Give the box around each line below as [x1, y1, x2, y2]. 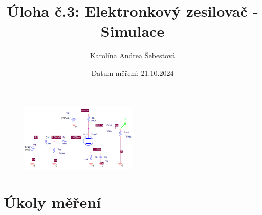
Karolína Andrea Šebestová [90, 50, 176, 61]
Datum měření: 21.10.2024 [91, 67, 174, 78]
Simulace [100, 21, 165, 42]
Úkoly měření [4, 191, 101, 212]
